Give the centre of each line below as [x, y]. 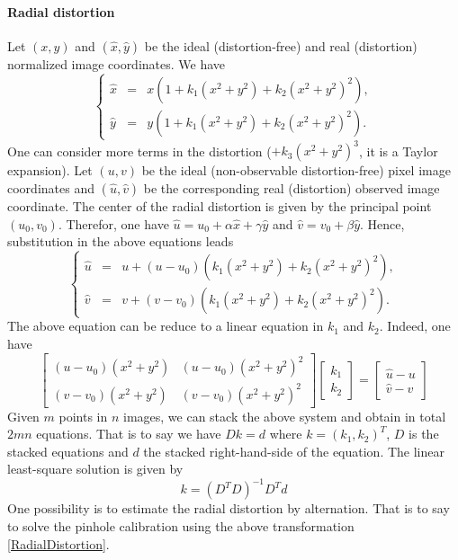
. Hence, [382, 223]
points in [83, 416]
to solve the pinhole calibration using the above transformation [181, 526]
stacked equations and [68, 451]
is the [424, 434]
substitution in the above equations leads [121, 241]
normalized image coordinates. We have [117, 63]
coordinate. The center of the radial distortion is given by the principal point [220, 206]
